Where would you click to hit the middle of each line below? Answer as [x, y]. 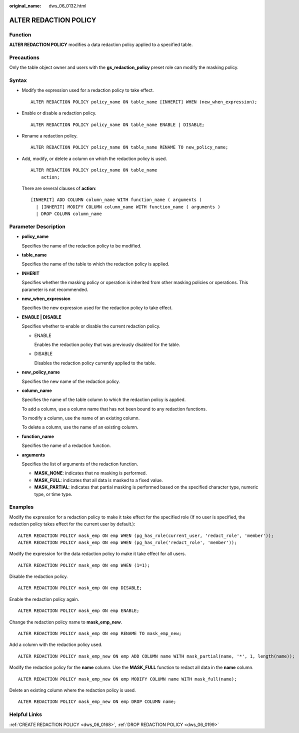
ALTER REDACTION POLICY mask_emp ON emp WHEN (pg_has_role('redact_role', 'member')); [127, 542]
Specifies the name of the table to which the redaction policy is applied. [95, 264]
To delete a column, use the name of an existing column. [80, 427]
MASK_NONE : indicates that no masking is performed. [90, 473]
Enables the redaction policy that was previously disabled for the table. [107, 344]
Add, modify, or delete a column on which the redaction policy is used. [94, 158]
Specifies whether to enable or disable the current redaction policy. [91, 326]
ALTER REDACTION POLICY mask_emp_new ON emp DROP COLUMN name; [97, 702]
